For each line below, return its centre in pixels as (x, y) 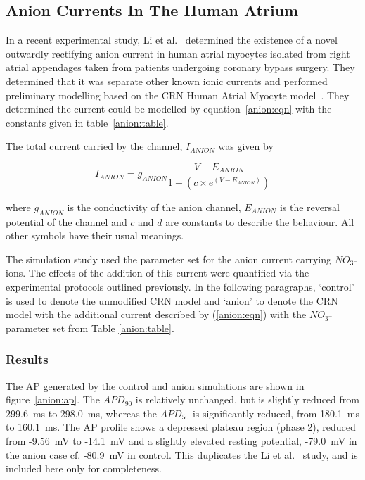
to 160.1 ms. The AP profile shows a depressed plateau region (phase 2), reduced (181, 427)
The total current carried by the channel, (94, 146)
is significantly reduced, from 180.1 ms (276, 413)
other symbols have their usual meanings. (95, 235)
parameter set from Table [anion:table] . (90, 328)
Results (27, 359)
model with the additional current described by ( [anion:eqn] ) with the (156, 314)
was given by (246, 146)
